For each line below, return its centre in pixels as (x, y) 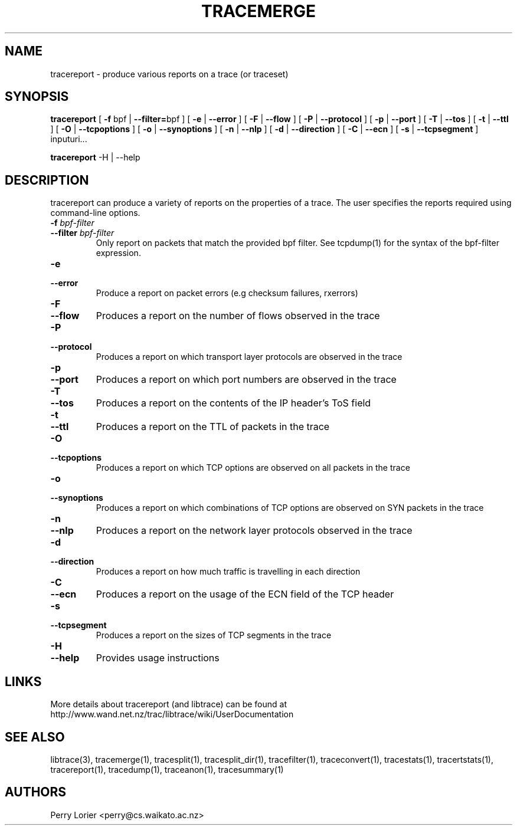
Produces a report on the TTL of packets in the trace (213, 427)
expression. (118, 253)
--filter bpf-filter (82, 233)
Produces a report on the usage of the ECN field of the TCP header (245, 594)
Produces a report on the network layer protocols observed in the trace (254, 531)
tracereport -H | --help (95, 158)
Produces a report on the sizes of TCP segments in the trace (214, 635)
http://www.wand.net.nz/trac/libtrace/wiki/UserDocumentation (172, 714)
